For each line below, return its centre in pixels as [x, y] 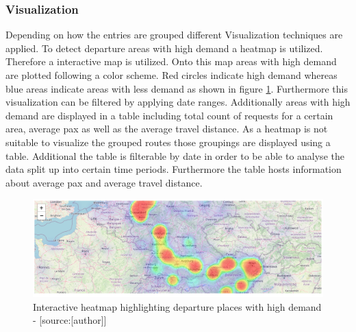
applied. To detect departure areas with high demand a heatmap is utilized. [164, 48]
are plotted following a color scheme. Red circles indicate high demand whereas [171, 75]
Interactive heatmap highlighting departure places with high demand [177, 306]
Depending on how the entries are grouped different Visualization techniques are [174, 35]
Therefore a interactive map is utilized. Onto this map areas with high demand [171, 61]
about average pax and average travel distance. [104, 182]
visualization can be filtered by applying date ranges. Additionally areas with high [178, 102]
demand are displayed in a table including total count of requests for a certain [169, 115]
